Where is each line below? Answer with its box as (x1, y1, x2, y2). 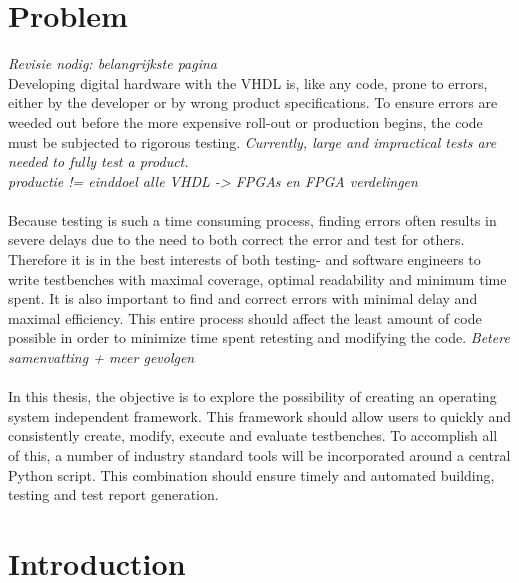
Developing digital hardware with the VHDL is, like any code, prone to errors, (8, 72, 488, 93)
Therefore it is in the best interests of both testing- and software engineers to (8, 249, 481, 270)
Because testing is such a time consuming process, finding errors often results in (8, 209, 497, 230)
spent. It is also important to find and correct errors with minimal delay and (8, 288, 478, 309)
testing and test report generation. (8, 484, 219, 505)
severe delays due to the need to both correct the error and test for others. (8, 229, 465, 250)
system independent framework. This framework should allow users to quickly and (8, 405, 512, 426)
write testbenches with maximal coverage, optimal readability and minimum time (8, 268, 507, 289)
